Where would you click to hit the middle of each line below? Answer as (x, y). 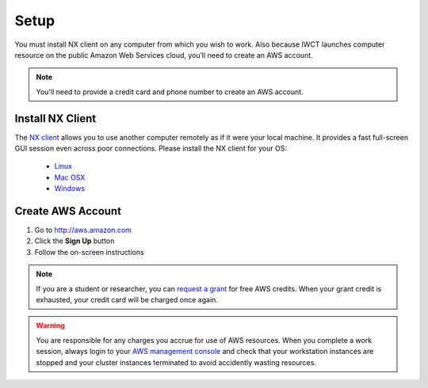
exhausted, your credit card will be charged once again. (127, 300)
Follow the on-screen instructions (89, 252)
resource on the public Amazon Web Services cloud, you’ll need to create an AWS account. (164, 55)
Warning (50, 325)
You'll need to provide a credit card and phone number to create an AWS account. (170, 92)
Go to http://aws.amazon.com (83, 230)
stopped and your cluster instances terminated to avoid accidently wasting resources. (176, 362)
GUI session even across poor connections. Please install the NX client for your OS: (151, 148)
